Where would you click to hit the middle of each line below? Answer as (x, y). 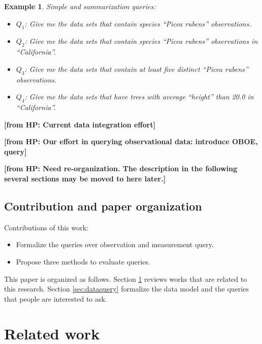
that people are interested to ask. (56, 298)
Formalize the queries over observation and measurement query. (115, 244)
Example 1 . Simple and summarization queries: (80, 6)
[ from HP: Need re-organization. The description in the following (121, 168)
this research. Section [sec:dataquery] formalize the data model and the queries (126, 289)
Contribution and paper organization (103, 206)
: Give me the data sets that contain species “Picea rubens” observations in (141, 41)
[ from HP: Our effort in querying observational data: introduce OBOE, (131, 141)
